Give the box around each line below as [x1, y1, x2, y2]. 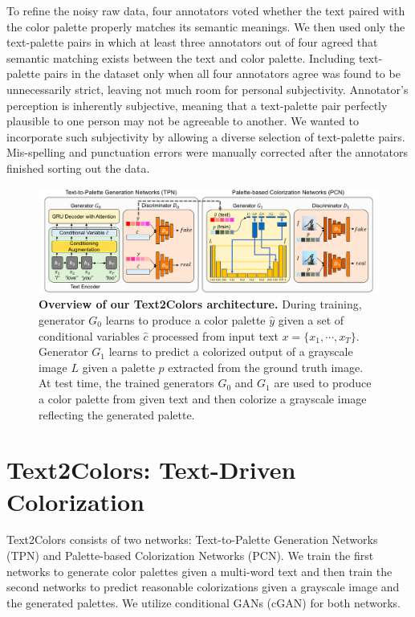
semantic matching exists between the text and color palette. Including [6, 49, 356, 66]
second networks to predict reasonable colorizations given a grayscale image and [6, 578, 400, 595]
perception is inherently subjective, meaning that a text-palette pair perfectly [6, 96, 388, 113]
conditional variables [39, 327, 140, 344]
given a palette [82, 358, 155, 375]
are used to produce [274, 374, 372, 391]
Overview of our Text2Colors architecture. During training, [39, 296, 362, 313]
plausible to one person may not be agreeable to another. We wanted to [6, 112, 359, 129]
